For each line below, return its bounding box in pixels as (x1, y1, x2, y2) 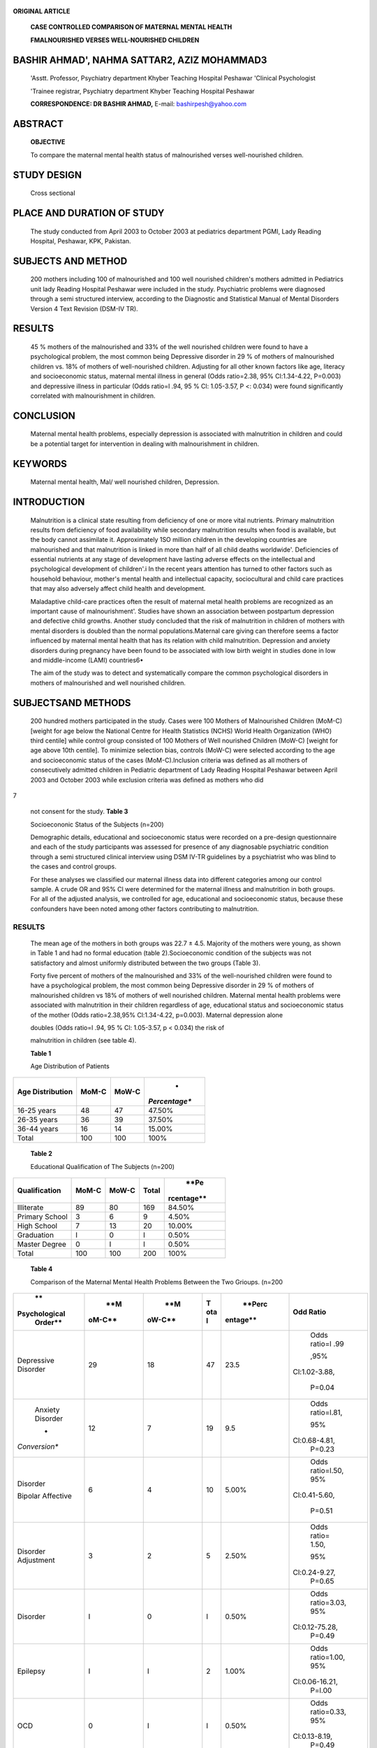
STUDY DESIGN (13, 169, 82, 181)
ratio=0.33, (310, 1707, 347, 1717)
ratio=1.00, (310, 1652, 346, 1662)
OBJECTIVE (30, 138, 66, 146)
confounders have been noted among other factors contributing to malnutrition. (30, 904, 259, 912)
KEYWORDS (13, 458, 68, 470)
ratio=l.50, (310, 1466, 344, 1475)
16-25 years (17, 1105, 57, 1115)
